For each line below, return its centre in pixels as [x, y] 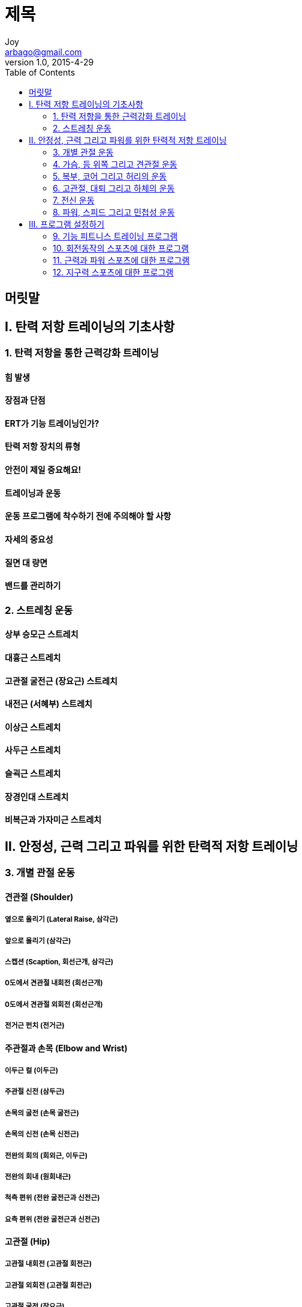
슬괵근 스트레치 [33, 773]
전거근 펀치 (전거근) [35, 1026]
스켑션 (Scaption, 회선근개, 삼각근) [59, 962]
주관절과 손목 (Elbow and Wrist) [66, 1048]
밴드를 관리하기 [33, 586]
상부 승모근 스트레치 [42, 634]
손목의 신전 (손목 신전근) [42, 1134]
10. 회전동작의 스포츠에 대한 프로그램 [121, 248]
